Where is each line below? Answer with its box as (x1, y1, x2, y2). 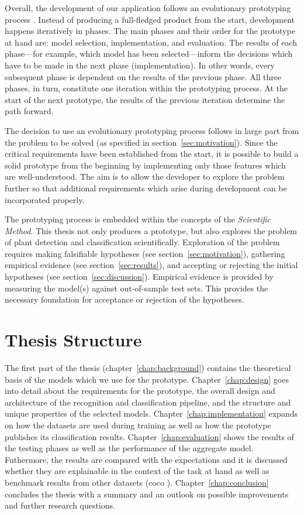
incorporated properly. (5, 193, 85, 205)
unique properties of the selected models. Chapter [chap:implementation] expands (5, 407, 298, 420)
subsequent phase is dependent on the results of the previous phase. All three (5, 70, 282, 83)
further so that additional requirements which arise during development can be (5, 181, 287, 194)
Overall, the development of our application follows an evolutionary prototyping (5, 2, 291, 13)
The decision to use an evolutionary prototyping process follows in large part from (5, 124, 299, 136)
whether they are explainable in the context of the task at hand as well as (5, 465, 270, 477)
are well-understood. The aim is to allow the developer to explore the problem (5, 170, 285, 183)
